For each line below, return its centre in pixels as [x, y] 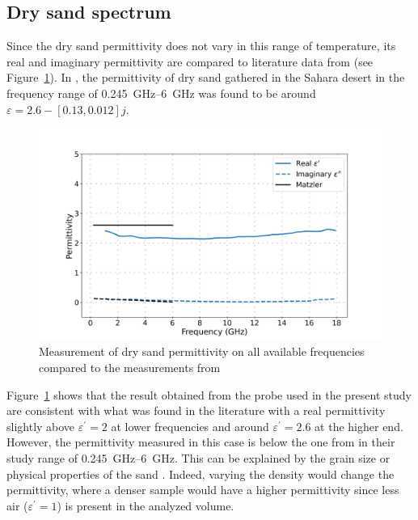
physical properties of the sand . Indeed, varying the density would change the [201, 473]
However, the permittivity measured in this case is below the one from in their [201, 442]
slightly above [41, 426]
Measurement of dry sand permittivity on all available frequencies [202, 351]
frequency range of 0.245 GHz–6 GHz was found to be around [161, 93]
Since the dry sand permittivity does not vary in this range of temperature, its [201, 46]
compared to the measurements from [130, 368]
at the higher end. [359, 426]
